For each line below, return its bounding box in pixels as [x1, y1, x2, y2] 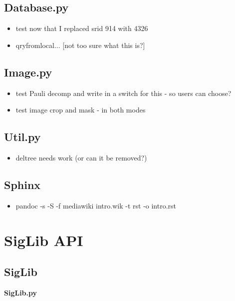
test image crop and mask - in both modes [15, 104, 146, 115]
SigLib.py [4, 287, 37, 297]
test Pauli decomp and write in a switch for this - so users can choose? [15, 87, 232, 98]
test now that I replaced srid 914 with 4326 [15, 23, 148, 33]
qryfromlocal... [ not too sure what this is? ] [15, 39, 145, 50]
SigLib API [4, 229, 83, 250]
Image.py [4, 64, 52, 79]
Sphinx [4, 176, 41, 192]
